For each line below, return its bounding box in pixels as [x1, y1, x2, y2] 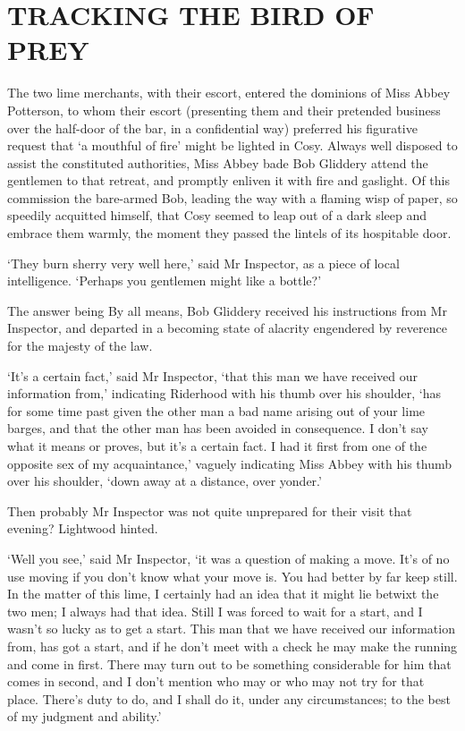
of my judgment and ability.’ [7, 707, 162, 726]
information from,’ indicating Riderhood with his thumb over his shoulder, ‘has [7, 384, 441, 403]
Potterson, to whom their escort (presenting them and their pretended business [7, 100, 441, 119]
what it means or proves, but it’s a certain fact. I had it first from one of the [7, 437, 427, 455]
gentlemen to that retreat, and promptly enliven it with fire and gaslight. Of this [7, 171, 451, 190]
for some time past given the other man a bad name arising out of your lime [7, 401, 426, 420]
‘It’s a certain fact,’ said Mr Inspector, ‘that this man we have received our [7, 366, 418, 385]
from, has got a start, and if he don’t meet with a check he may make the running [7, 636, 458, 655]
